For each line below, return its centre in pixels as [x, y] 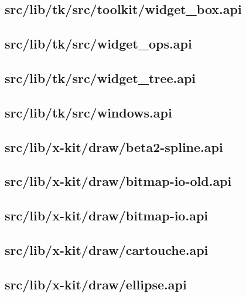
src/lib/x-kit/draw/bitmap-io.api [107, 215]
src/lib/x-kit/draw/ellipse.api [96, 284]
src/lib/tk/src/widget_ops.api [98, 44]
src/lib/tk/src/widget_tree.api [100, 77]
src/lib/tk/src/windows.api [88, 112]
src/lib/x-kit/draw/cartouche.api [107, 249]
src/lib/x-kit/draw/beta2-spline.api [114, 146]
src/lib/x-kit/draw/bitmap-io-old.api [118, 181]
